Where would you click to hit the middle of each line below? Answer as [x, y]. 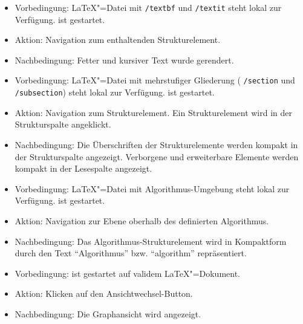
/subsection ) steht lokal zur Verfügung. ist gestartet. [115, 92]
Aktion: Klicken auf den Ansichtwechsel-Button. [104, 293]
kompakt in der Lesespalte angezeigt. [83, 168]
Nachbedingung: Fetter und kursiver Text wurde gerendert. [124, 60]
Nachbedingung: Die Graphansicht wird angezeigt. [108, 313]
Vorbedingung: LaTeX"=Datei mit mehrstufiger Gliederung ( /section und [155, 80]
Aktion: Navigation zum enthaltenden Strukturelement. [118, 40]
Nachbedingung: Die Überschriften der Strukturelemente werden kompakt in [156, 144]
